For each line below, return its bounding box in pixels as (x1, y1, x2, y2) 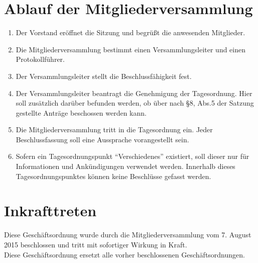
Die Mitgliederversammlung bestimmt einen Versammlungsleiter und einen (16, 44, 246, 54)
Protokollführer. (16, 54, 65, 64)
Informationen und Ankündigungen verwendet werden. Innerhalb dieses (16, 161, 235, 171)
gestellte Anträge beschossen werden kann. (16, 107, 147, 118)
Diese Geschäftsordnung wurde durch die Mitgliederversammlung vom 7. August (4, 229, 251, 240)
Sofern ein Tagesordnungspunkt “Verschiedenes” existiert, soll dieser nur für (16, 151, 249, 161)
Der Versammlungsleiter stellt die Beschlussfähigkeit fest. (16, 70, 192, 81)
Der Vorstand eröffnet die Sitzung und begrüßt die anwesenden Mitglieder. (16, 27, 245, 38)
